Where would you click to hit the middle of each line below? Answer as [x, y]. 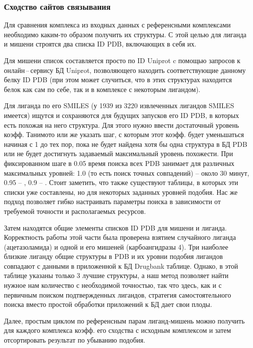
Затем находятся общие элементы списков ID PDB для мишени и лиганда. [116, 227]
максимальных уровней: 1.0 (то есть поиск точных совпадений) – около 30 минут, [127, 173]
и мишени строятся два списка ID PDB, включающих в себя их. [100, 44]
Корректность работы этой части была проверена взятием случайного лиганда [120, 237]
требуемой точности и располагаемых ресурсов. [75, 211]
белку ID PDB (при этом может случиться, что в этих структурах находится [118, 80]
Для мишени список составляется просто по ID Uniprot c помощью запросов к [122, 60]
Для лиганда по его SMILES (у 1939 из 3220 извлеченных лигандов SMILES [119, 105]
